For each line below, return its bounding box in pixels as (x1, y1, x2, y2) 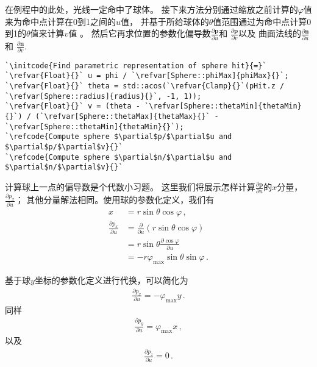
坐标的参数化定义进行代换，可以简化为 (34, 274, 188, 287)
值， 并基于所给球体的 (121, 15, 209, 27)
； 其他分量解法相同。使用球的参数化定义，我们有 (15, 193, 215, 206)
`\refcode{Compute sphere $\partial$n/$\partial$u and (5, 152, 232, 162)
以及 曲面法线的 (238, 27, 301, 40)
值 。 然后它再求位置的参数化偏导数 (68, 27, 211, 40)
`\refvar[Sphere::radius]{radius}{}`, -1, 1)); (5, 91, 202, 101)
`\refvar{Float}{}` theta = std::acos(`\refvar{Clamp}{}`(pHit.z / (5, 82, 285, 91)
